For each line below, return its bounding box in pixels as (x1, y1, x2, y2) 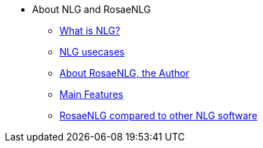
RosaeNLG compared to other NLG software (59, 110, 258, 121)
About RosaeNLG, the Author (59, 67, 189, 79)
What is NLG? (59, 25, 120, 36)
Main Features (59, 88, 124, 100)
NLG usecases (59, 46, 125, 58)
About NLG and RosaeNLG (32, 3, 151, 15)
